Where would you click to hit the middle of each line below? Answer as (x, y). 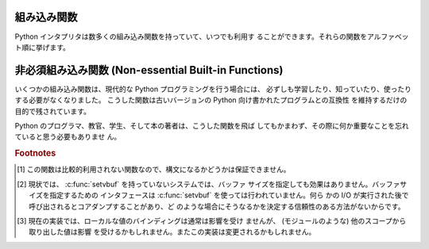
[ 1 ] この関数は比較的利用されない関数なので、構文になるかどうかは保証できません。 (154, 170)
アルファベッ (388, 36)
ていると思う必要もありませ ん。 (68, 137)
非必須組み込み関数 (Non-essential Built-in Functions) (149, 70)
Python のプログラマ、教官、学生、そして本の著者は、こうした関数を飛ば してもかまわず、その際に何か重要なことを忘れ (212, 125)
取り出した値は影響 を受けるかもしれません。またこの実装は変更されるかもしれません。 (172, 232)
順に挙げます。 (46, 47)
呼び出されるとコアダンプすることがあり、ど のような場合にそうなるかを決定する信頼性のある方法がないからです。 (217, 206)
